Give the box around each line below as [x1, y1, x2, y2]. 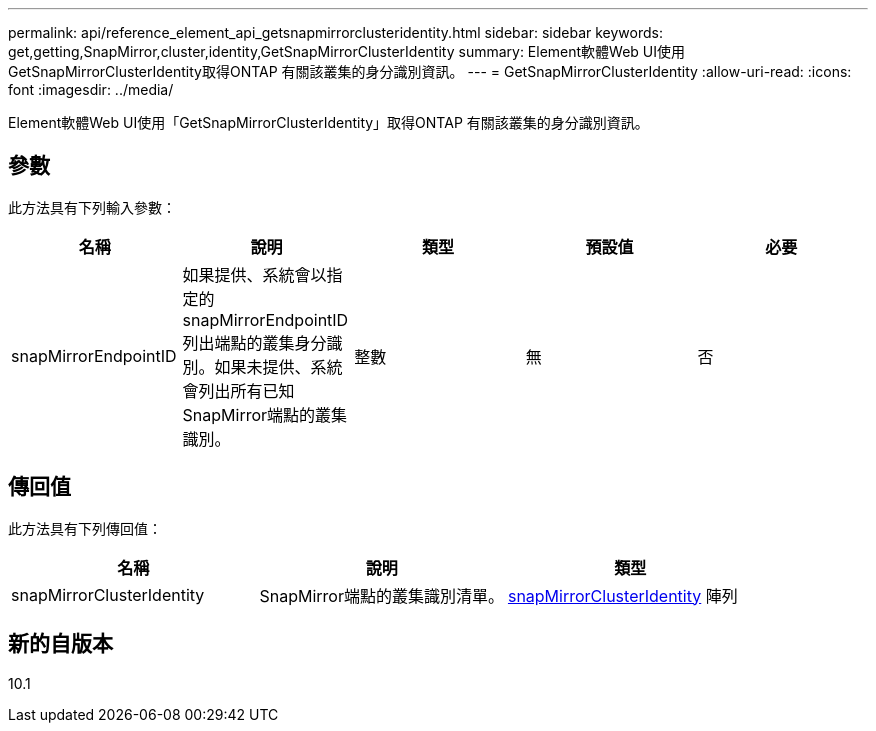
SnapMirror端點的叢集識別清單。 [259, 585, 504, 606]
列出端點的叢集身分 [182, 332, 327, 353]
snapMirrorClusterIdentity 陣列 [507, 585, 738, 606]
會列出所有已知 [182, 380, 295, 401]
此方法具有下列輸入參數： [8, 198, 176, 216]
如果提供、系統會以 [182, 264, 327, 285]
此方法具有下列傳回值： [8, 519, 162, 537]
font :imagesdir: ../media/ [8, 81, 174, 98]
